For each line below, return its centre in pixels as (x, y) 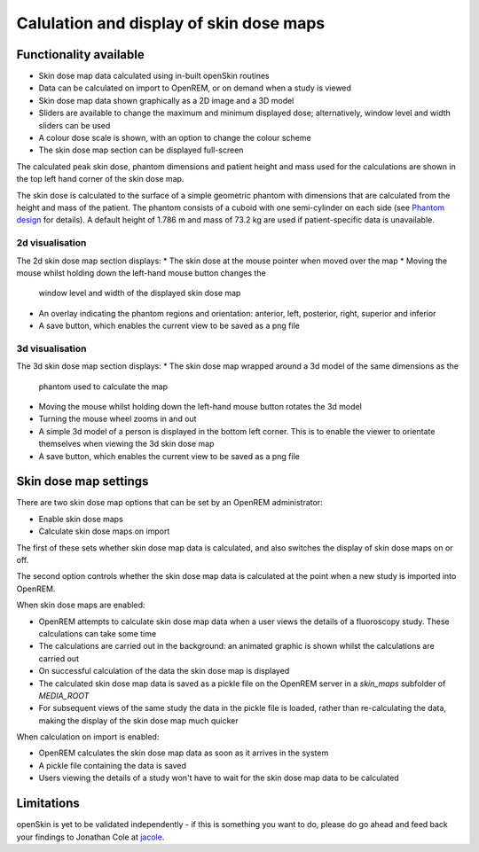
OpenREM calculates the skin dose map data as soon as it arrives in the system (184, 753)
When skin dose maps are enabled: (81, 605)
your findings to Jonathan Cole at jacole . (90, 837)
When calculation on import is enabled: (88, 737)
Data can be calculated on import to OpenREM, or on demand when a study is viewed (195, 88)
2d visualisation (51, 243)
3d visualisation (52, 348)
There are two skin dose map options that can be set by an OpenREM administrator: (169, 503)
